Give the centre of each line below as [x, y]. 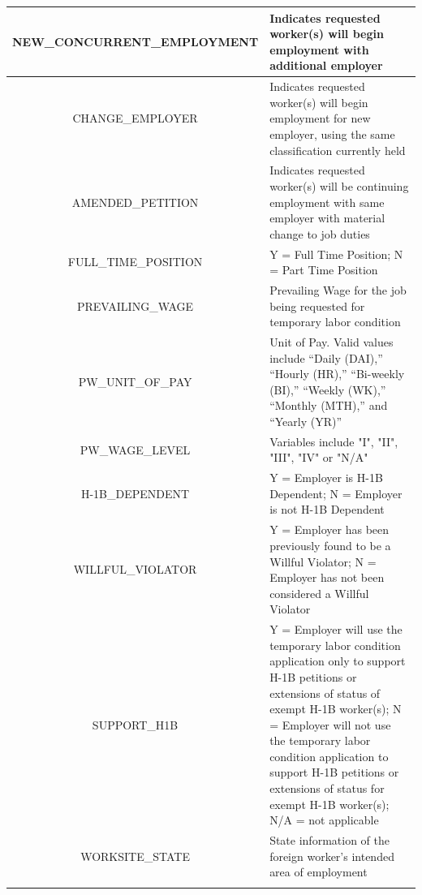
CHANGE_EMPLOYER [135, 118]
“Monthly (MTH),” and [329, 405]
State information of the [329, 840]
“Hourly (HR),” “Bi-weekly [337, 374]
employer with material [327, 218]
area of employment [319, 872]
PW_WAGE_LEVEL [135, 449]
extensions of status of [325, 693]
